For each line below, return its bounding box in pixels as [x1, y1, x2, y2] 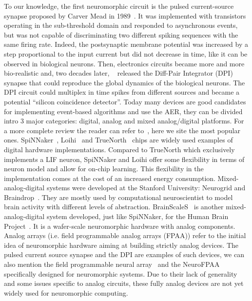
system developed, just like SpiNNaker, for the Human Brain [46, 211, 229, 221]
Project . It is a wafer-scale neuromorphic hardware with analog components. [4, 221, 235, 231]
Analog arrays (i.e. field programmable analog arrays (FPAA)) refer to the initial [4, 230, 246, 241]
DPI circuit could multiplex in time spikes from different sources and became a [4, 87, 240, 97]
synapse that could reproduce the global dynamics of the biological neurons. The [4, 77, 245, 87]
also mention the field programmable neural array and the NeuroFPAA [4, 259, 220, 269]
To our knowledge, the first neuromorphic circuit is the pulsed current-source [4, 1, 234, 11]
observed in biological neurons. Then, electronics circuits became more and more [4, 58, 245, 68]
